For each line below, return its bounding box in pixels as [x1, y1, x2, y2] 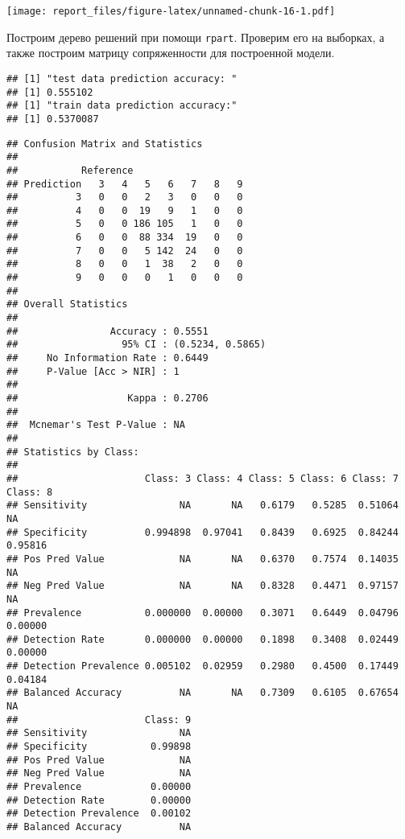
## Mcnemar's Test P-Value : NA [6, 419, 185, 431]
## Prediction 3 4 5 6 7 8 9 [6, 178, 243, 190]
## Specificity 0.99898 [6, 741, 192, 753]
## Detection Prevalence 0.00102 [6, 808, 192, 820]
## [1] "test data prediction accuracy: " [6, 72, 238, 84]
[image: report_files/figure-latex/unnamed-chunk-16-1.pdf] [6, 6, 336, 17]
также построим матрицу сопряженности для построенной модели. [6, 44, 335, 61]
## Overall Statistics [6, 298, 128, 311]
